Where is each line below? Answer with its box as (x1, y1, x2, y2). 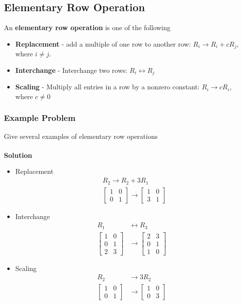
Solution (4, 150, 32, 160)
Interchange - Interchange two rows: (15, 65, 128, 75)
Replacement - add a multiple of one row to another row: (15, 38, 191, 49)
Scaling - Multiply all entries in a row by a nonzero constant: (15, 82, 200, 92)
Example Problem (4, 112, 76, 124)
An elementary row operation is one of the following (4, 22, 171, 33)
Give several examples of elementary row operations (4, 131, 158, 141)
